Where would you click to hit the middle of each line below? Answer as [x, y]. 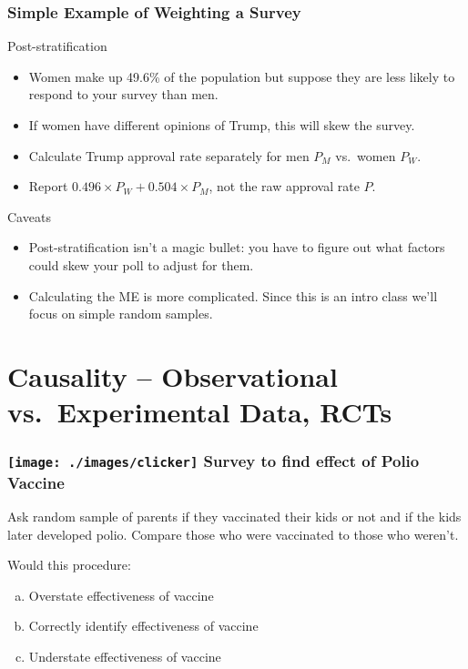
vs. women [366, 155]
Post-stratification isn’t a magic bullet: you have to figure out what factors [237, 247]
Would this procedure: [69, 565]
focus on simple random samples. [121, 314]
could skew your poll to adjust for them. [141, 264]
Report [48, 186]
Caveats [29, 216]
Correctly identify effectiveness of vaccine [143, 626]
